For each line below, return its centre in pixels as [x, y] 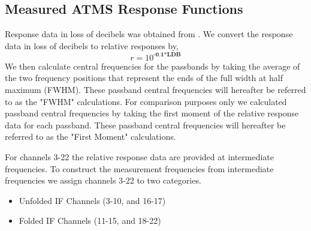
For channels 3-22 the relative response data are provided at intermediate [140, 157]
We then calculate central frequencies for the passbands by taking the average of [153, 66]
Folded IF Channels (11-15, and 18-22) [90, 220]
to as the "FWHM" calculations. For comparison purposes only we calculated [146, 101]
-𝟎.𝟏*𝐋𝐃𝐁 [167, 55]
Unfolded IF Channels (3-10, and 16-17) [92, 200]
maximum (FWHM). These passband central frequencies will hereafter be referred [155, 90]
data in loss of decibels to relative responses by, [92, 45]
